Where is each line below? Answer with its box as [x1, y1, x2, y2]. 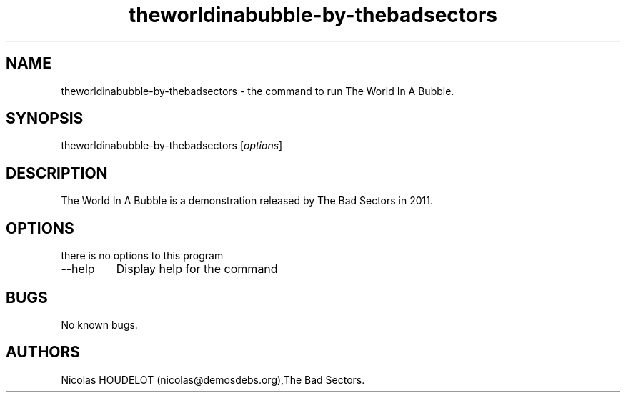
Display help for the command [116, 262, 278, 277]
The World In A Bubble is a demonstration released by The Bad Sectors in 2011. [61, 194, 434, 207]
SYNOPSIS [6, 109, 84, 128]
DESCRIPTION [6, 164, 108, 182]
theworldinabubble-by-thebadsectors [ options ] [61, 139, 283, 152]
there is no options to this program [61, 249, 224, 262]
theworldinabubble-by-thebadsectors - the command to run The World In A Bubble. [61, 84, 454, 97]
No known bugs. [61, 318, 138, 331]
